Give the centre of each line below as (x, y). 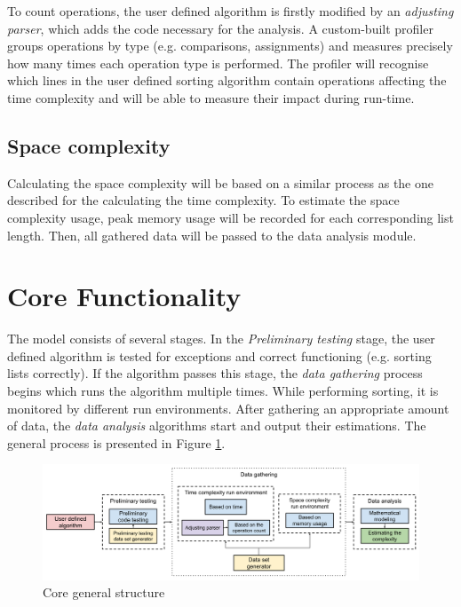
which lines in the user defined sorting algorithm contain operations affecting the (227, 80)
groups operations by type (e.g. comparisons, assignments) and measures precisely (230, 46)
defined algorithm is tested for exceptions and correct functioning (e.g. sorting (219, 355)
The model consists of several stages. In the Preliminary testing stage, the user (221, 339)
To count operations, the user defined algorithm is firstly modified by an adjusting (230, 11)
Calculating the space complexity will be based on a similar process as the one (220, 182)
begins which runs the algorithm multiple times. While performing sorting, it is (223, 391)
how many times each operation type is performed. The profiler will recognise (218, 63)
